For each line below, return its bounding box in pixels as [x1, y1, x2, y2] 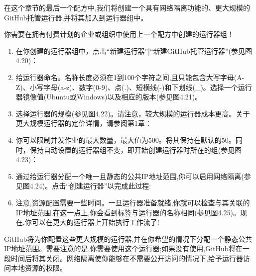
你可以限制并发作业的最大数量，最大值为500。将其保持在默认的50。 [15, 134, 236, 145]
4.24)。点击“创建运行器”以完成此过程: [29, 181, 151, 191]
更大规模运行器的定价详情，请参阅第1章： [15, 118, 152, 128]
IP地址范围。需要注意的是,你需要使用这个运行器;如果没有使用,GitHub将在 [4, 243, 243, 254]
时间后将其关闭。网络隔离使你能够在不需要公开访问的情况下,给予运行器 [10, 253, 243, 263]
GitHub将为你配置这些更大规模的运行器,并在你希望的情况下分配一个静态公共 [4, 233, 253, 244]
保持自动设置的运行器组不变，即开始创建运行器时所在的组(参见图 [29, 144, 242, 155]
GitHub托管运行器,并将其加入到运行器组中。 [4, 12, 148, 22]
